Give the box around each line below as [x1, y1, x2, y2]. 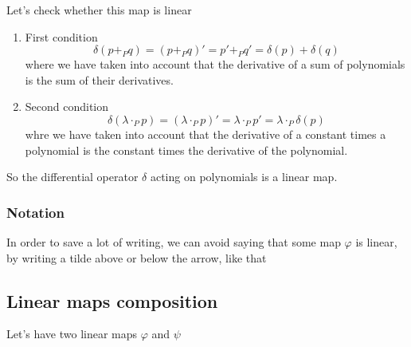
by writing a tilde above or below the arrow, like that [6, 249, 267, 266]
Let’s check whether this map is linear [6, 2, 192, 18]
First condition [25, 28, 98, 45]
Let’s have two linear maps [6, 325, 138, 342]
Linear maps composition [6, 288, 218, 313]
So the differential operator [6, 168, 139, 185]
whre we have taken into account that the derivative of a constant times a [25, 125, 386, 142]
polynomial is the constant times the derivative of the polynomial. [25, 141, 348, 158]
